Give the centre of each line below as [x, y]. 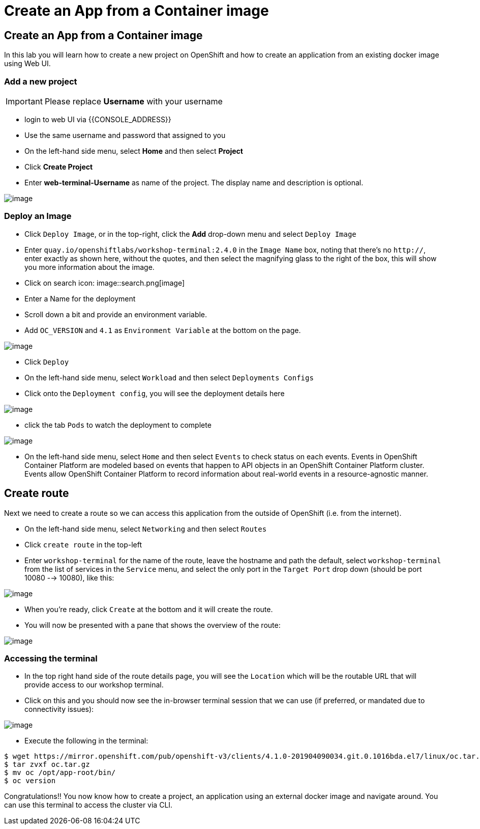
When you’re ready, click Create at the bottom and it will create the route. [149, 609]
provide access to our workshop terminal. [94, 685]
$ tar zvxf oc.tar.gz [47, 765]
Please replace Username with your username [133, 101]
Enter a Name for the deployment [80, 298]
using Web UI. [27, 64]
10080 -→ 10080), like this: [69, 577]
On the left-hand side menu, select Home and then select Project [134, 151]
